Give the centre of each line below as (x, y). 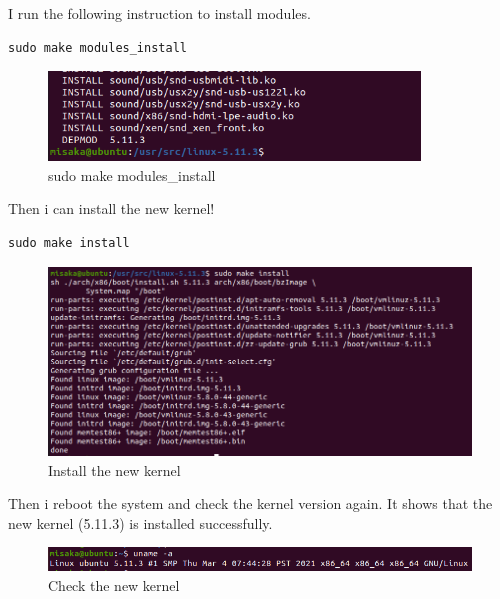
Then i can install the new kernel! (111, 208)
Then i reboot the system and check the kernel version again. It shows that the (250, 503)
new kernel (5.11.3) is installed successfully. (140, 522)
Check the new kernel (114, 584)
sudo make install (69, 242)
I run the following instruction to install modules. (159, 13)
